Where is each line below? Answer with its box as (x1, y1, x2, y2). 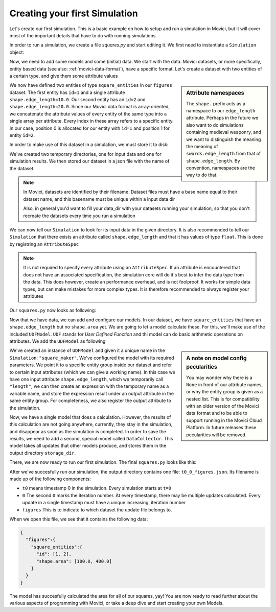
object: (9, 49, 25, 55)
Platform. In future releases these (186, 425, 257, 431)
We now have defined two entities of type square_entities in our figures (9, 82, 172, 88)
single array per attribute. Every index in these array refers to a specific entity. (9, 118, 174, 124)
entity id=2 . (9, 132, 35, 138)
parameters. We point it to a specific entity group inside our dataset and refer (9, 362, 172, 368)
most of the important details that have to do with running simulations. (9, 32, 157, 38)
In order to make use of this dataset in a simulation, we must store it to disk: (9, 142, 169, 148)
